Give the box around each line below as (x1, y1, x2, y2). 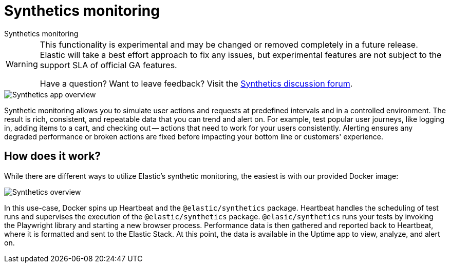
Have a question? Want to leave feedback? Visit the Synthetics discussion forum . (40, 78, 353, 89)
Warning (6, 58, 38, 69)
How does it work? (4, 150, 101, 163)
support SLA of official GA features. (40, 59, 177, 70)
